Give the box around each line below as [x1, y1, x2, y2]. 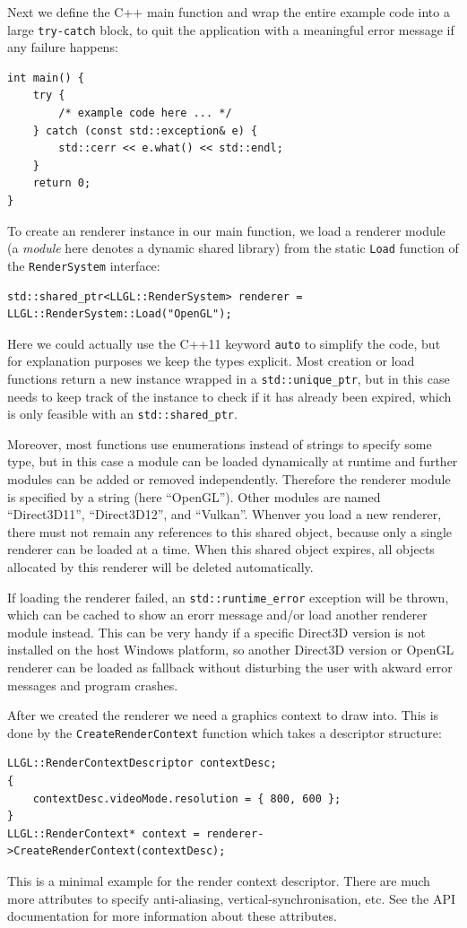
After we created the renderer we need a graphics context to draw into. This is [7, 706, 439, 724]
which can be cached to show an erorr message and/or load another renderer [7, 605, 428, 624]
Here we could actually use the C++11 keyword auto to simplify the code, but [7, 334, 441, 352]
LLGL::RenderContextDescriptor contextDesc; [7, 757, 277, 770]
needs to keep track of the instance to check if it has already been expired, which [7, 386, 452, 405]
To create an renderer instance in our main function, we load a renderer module [7, 221, 445, 239]
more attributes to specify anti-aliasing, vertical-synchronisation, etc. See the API [7, 889, 456, 907]
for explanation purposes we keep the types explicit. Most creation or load [7, 351, 415, 370]
